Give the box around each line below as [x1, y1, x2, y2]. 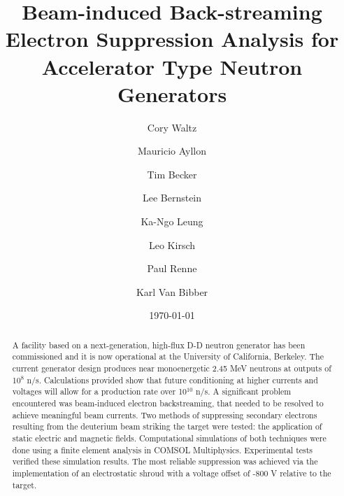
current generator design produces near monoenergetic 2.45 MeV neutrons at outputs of [12, 362, 331, 374]
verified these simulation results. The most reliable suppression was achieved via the [12, 455, 318, 467]
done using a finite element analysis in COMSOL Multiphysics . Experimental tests [12, 444, 313, 455]
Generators [117, 79, 227, 108]
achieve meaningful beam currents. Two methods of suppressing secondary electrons [12, 409, 317, 420]
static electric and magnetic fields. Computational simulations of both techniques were [12, 432, 327, 444]
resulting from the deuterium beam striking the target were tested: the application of [12, 420, 322, 432]
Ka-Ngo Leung [141, 214, 203, 229]
